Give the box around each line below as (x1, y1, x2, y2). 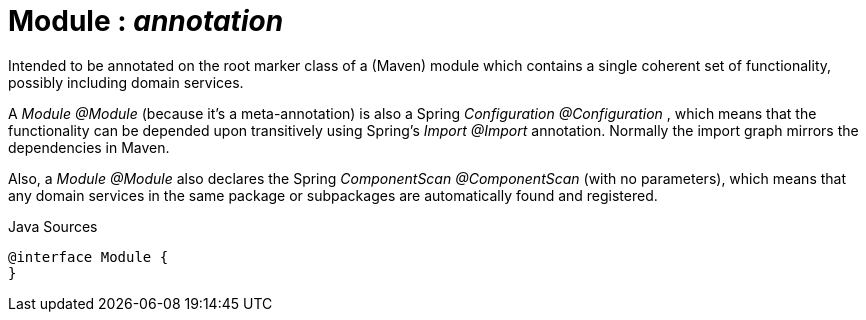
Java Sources (8, 217, 98, 235)
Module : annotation (8, 4, 284, 38)
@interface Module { (8, 248, 169, 265)
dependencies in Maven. (8, 138, 170, 156)
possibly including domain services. (8, 73, 244, 91)
